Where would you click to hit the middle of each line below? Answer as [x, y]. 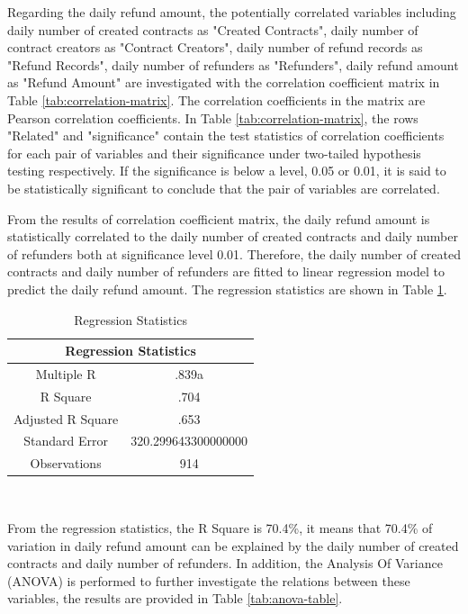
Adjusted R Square [66, 418]
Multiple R [66, 373]
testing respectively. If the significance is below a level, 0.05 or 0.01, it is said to [227, 171]
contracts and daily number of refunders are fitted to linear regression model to [226, 271]
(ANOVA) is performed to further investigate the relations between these [209, 580]
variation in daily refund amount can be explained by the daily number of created [233, 545]
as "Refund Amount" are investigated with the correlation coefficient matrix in [224, 82]
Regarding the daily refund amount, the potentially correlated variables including [232, 12]
